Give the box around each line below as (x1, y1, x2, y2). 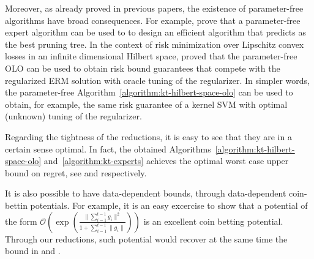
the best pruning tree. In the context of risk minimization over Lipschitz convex (5, 37, 304, 50)
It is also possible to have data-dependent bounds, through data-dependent (5, 187, 286, 200)
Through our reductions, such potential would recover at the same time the (5, 232, 288, 245)
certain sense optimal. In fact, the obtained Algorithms (5, 142, 211, 155)
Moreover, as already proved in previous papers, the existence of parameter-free (5, 2, 304, 14)
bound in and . (5, 244, 61, 257)
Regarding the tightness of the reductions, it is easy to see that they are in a (5, 130, 292, 143)
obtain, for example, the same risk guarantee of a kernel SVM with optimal (5, 97, 288, 110)
